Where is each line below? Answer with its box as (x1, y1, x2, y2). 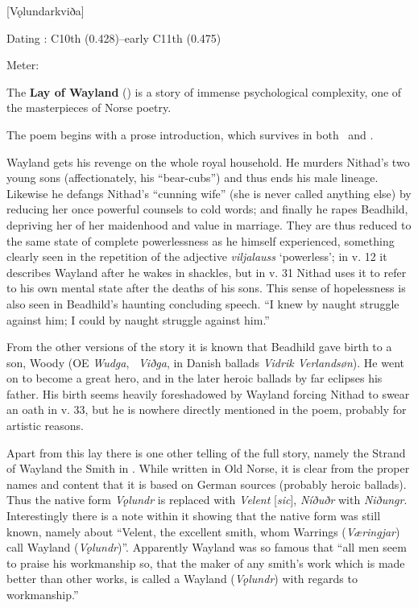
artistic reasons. (6, 417, 84, 434)
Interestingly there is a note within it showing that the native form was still (6, 507, 381, 524)
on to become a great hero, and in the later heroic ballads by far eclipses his (6, 370, 383, 387)
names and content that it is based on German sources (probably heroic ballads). (6, 475, 407, 492)
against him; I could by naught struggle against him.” (6, 311, 270, 328)
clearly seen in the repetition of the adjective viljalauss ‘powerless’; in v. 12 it (6, 248, 387, 265)
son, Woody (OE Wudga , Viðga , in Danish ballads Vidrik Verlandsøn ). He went (6, 354, 405, 370)
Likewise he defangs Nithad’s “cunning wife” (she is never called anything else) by (6, 184, 412, 201)
